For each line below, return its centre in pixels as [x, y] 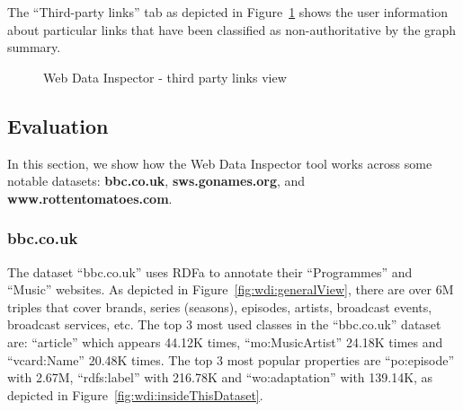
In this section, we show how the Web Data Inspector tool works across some [220, 163]
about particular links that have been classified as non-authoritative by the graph [232, 29]
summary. [34, 47]
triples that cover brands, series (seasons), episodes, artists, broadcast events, [220, 306]
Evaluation [58, 125]
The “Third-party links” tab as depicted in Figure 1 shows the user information [228, 12]
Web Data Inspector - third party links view [165, 77]
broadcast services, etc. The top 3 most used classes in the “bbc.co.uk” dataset [224, 324]
